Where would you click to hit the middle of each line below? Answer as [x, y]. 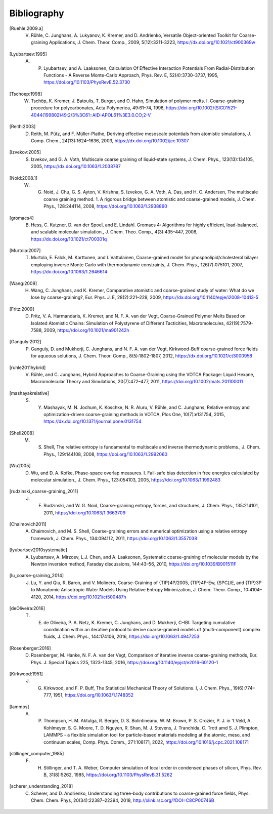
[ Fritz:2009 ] [22, 309]
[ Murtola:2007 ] [25, 251]
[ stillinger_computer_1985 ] [37, 753]
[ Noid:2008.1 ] [24, 178]
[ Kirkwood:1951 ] [26, 674]
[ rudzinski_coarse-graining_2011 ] [44, 492]
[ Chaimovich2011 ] [28, 524]
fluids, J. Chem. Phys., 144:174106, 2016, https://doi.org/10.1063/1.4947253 [122, 637]
